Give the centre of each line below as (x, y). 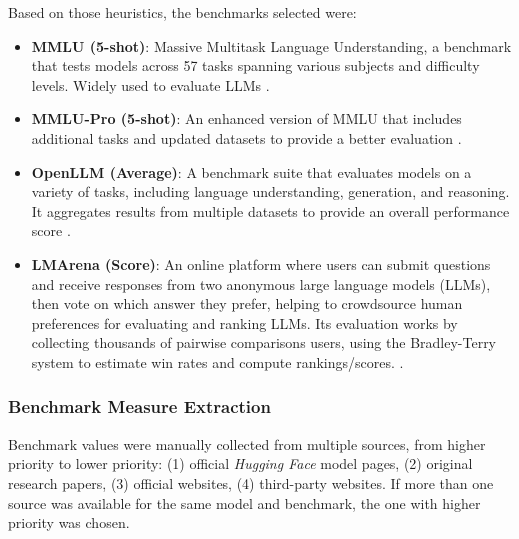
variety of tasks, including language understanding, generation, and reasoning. (270, 191)
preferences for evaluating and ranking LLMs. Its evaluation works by (244, 322)
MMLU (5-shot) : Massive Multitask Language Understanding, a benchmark (271, 45)
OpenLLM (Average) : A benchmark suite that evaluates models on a (251, 171)
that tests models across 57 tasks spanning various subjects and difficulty (255, 65)
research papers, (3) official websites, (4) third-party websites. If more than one (251, 482)
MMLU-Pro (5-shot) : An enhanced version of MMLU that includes (246, 118)
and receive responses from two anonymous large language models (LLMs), (261, 283)
